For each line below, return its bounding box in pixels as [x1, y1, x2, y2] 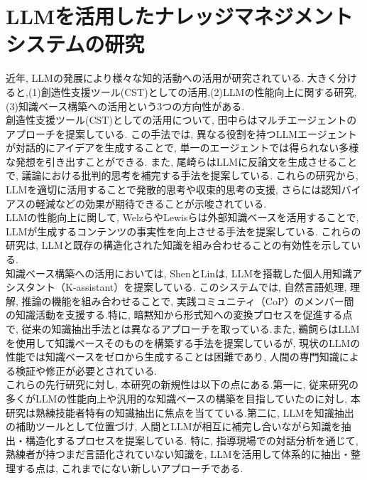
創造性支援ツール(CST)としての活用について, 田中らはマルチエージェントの [6, 112, 357, 127]
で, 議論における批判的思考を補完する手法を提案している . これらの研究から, [6, 168, 358, 183]
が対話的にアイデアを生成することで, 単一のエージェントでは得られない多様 [6, 140, 359, 155]
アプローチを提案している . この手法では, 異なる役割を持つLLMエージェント [6, 126, 357, 141]
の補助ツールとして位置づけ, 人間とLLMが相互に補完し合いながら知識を [6, 419, 341, 434]
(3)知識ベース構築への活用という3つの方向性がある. [6, 98, 245, 113]
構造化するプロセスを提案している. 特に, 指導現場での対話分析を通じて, [25, 432, 358, 447]
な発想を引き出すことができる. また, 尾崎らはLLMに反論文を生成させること [6, 154, 358, 169]
